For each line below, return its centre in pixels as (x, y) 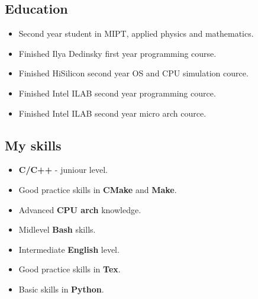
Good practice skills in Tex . (70, 269)
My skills (33, 145)
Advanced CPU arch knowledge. (80, 209)
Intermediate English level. (69, 249)
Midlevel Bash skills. (57, 229)
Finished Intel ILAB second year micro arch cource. (112, 113)
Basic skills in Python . (61, 289)
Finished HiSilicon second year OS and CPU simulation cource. (133, 73)
